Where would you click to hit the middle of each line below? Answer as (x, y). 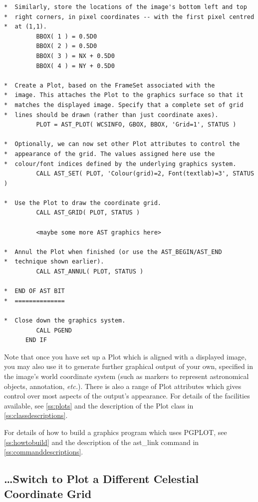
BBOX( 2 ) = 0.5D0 (67, 46)
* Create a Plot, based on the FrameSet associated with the (110, 85)
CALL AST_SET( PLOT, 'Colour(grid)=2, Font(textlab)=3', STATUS (145, 174)
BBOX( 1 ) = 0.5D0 (67, 36)
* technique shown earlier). (54, 262)
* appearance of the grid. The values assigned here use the (110, 154)
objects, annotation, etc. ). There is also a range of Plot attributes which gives (123, 386)
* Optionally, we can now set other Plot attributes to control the (122, 144)
